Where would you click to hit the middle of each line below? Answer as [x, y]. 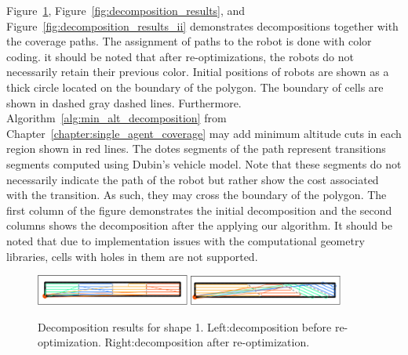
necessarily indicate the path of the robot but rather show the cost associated [193, 179]
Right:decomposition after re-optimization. [207, 342]
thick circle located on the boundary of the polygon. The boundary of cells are [195, 87]
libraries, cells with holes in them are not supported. [132, 256]
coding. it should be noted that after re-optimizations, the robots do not [180, 56]
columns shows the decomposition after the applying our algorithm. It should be [200, 225]
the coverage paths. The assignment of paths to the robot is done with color [189, 41]
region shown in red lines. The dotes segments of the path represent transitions [196, 149]
